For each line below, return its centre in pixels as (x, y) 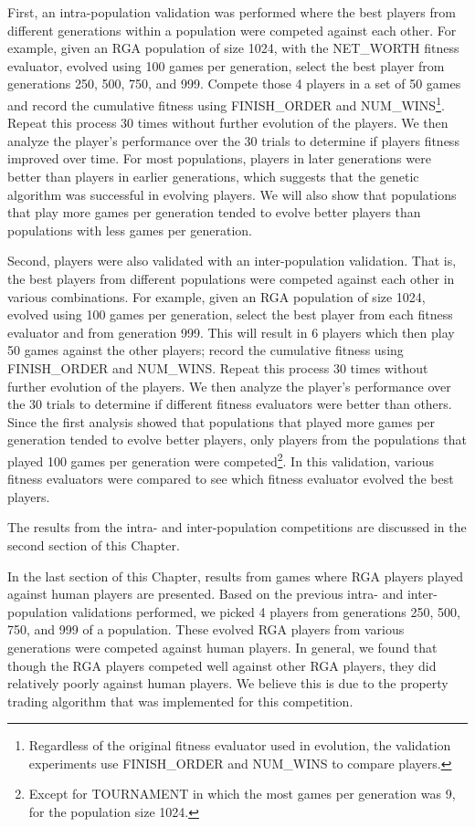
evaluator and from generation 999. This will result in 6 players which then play (231, 332)
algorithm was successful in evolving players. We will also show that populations (232, 194)
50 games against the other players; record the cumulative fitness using (206, 350)
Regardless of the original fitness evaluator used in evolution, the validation (240, 745)
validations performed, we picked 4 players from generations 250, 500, (266, 611)
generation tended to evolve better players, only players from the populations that (237, 440)
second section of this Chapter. (94, 544)
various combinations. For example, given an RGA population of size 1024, (216, 296)
